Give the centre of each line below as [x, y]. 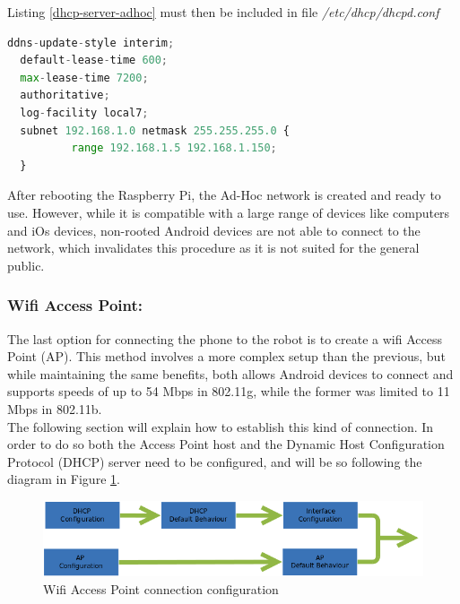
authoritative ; [65, 95]
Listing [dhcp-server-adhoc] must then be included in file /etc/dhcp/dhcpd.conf [223, 12]
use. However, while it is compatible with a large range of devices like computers [229, 212]
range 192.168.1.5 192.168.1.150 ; [174, 148]
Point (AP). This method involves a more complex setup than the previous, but [226, 356]
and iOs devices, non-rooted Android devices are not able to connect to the [214, 230]
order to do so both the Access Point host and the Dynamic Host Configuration [226, 444]
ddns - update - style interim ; [91, 43]
